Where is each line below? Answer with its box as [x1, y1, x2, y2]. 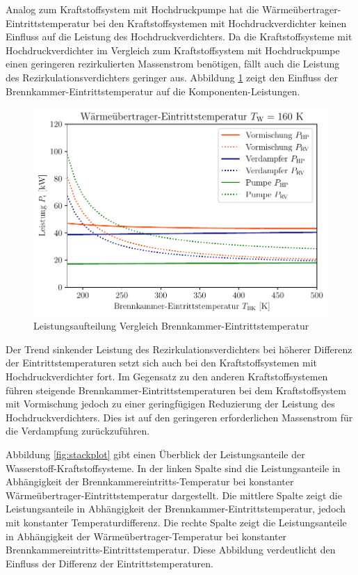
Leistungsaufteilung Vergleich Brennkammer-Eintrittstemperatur [33, 318, 309, 333]
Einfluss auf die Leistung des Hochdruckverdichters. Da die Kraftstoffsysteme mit [6, 29, 352, 44]
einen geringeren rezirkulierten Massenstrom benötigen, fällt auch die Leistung [6, 56, 340, 71]
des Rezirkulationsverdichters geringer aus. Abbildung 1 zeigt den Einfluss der [6, 70, 338, 84]
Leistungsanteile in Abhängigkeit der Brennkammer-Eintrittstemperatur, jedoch [6, 501, 346, 516]
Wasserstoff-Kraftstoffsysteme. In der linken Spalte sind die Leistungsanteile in [6, 460, 341, 475]
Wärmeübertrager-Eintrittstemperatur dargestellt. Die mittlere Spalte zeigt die [6, 487, 342, 502]
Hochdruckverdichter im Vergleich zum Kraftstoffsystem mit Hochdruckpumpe [6, 42, 340, 57]
